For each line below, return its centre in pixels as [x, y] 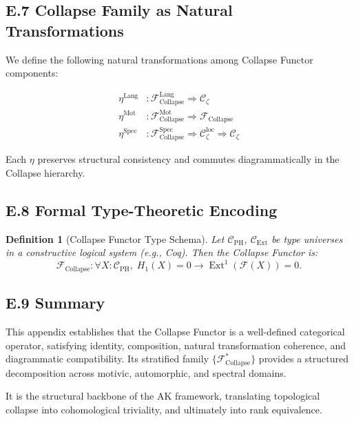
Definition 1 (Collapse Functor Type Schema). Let [115, 238]
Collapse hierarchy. [45, 172]
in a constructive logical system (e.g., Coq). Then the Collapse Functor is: [162, 252]
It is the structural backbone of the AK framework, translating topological [163, 396]
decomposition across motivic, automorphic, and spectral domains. [146, 372]
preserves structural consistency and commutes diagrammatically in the [188, 159]
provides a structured [304, 359]
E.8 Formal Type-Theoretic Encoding [142, 209]
